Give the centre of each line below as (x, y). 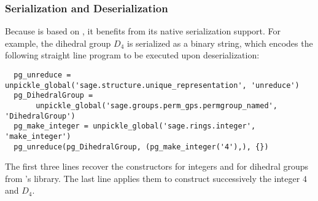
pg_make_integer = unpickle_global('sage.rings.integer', (135, 126)
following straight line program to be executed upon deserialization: (132, 55)
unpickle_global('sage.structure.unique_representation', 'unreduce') (152, 85)
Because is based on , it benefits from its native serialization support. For (143, 31)
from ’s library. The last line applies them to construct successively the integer (153, 178)
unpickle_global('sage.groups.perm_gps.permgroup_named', (157, 105)
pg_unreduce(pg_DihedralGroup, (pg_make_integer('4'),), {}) (141, 147)
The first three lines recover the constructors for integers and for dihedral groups (157, 166)
